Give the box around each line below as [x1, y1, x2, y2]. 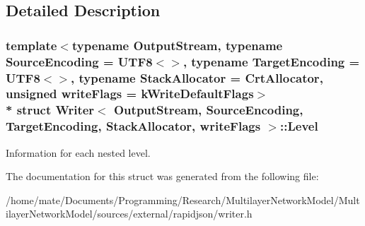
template [6, 36, 57, 54]
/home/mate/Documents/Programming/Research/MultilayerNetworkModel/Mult [6, 192, 360, 207]
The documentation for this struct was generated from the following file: [6, 169, 319, 184]
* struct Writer [6, 101, 95, 119]
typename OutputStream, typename [71, 36, 283, 54]
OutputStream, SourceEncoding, [113, 101, 303, 119]
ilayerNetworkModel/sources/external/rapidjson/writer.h [6, 206, 253, 221]
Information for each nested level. [6, 145, 151, 160]
